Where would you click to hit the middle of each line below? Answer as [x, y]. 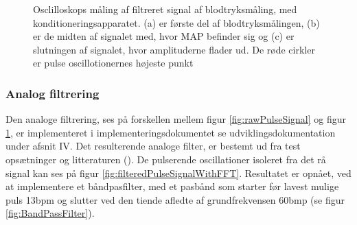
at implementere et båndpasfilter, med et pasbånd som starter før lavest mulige [172, 186]
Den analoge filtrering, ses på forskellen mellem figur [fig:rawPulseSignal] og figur [176, 119]
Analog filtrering [53, 93]
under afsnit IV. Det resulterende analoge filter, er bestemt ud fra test [153, 146]
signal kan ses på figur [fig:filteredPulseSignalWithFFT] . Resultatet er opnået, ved [178, 173]
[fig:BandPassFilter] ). [50, 213]
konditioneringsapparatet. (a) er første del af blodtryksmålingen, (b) [176, 22]
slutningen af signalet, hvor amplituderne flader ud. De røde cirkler [174, 49]
